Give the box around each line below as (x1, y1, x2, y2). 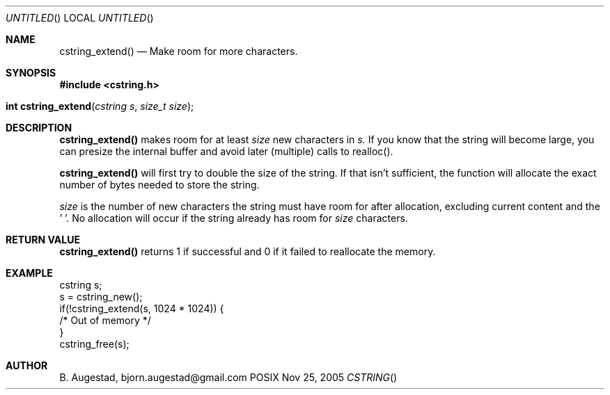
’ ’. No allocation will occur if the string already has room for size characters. (59, 212, 408, 224)
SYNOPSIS (6, 67, 56, 79)
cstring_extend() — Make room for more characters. (59, 45, 298, 57)
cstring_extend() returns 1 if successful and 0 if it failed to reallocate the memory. (59, 245, 436, 257)
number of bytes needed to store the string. (59, 179, 260, 191)
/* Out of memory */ (59, 314, 151, 326)
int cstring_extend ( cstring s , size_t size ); (6, 100, 194, 112)
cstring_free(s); (59, 338, 130, 350)
